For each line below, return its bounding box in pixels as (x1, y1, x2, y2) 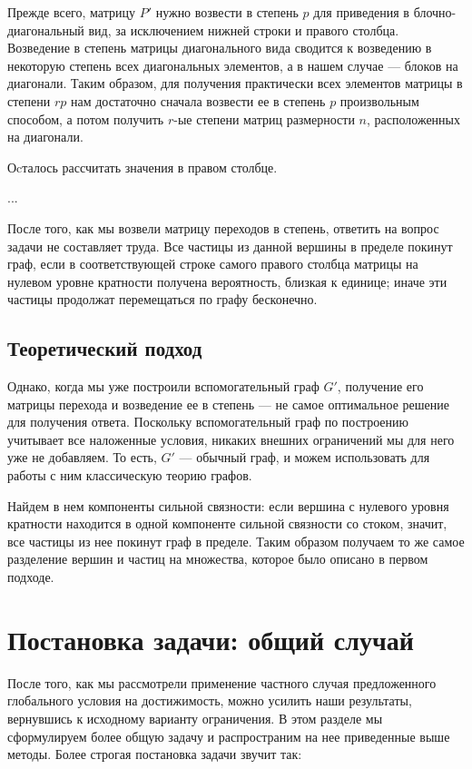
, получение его (337, 377, 424, 396)
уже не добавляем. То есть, (7, 448, 157, 467)
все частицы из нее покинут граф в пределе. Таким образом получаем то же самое (7, 531, 465, 550)
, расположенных (366, 109, 461, 128)
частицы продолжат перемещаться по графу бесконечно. (7, 290, 318, 309)
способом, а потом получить (7, 109, 164, 128)
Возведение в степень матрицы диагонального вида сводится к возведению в (7, 38, 432, 57)
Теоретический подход (7, 334, 202, 362)
